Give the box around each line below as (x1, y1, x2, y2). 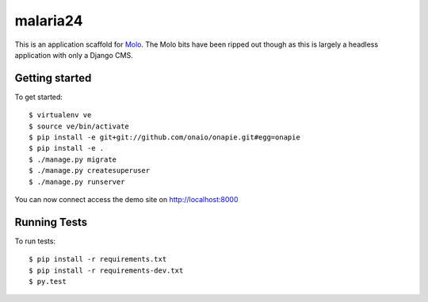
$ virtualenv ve (29, 111, 92, 120)
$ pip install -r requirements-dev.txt (29, 266, 184, 275)
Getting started (14, 71, 92, 85)
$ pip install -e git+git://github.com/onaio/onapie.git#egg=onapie (29, 133, 300, 142)
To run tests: (14, 236, 55, 246)
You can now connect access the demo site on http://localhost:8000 (14, 194, 239, 204)
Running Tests (14, 215, 87, 229)
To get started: (14, 92, 63, 101)
